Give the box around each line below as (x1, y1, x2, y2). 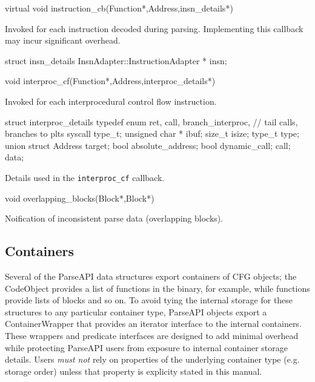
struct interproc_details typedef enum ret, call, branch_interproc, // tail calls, (5, 115, 298, 128)
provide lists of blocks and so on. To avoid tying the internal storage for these (5, 294, 293, 306)
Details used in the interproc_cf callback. (5, 171, 165, 183)
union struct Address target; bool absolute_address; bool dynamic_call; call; (5, 139, 291, 151)
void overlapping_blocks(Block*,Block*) (5, 191, 154, 204)
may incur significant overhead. (5, 34, 121, 47)
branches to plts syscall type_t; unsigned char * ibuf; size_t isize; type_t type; (5, 127, 299, 140)
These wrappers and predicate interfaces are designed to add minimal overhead (5, 329, 299, 341)
